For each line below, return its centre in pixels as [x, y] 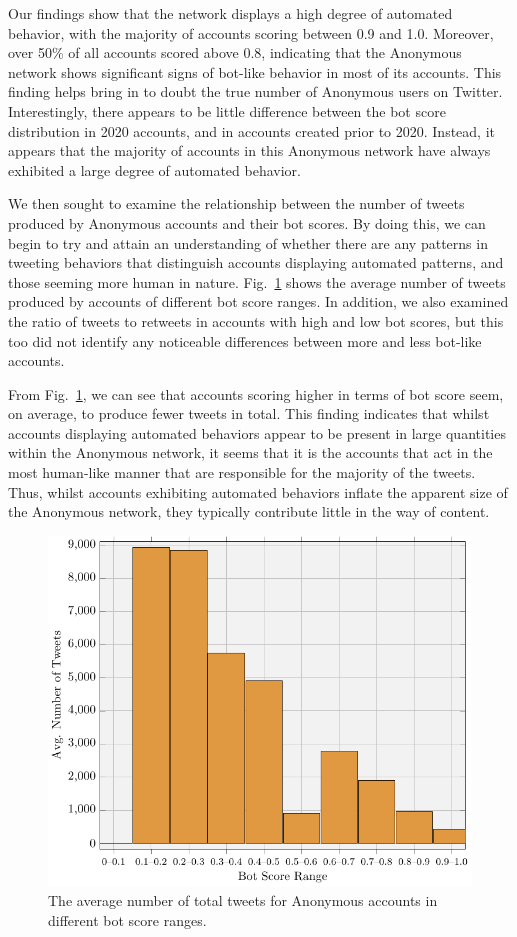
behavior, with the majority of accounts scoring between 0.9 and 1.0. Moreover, [251, 32]
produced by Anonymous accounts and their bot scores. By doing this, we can [247, 222]
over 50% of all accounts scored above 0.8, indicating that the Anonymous [235, 52]
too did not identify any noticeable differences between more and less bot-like [245, 340]
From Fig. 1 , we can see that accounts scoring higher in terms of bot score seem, [256, 393]
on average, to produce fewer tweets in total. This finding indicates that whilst [249, 413]
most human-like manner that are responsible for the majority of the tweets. [242, 472]
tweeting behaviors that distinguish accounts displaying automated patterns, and [256, 262]
